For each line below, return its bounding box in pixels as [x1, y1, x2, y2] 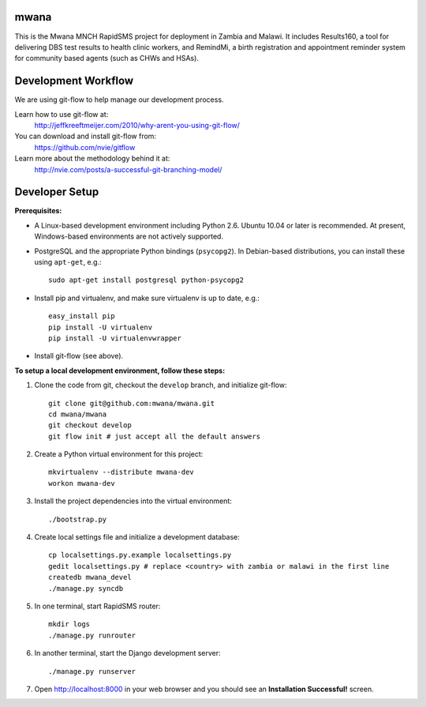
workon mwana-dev [48, 479, 115, 487]
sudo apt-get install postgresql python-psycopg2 [48, 276, 245, 284]
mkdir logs [48, 620, 91, 629]
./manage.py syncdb [48, 584, 124, 592]
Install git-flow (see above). [34, 352, 124, 361]
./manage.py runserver [48, 667, 136, 675]
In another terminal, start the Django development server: [34, 649, 221, 658]
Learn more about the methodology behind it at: [14, 154, 170, 164]
